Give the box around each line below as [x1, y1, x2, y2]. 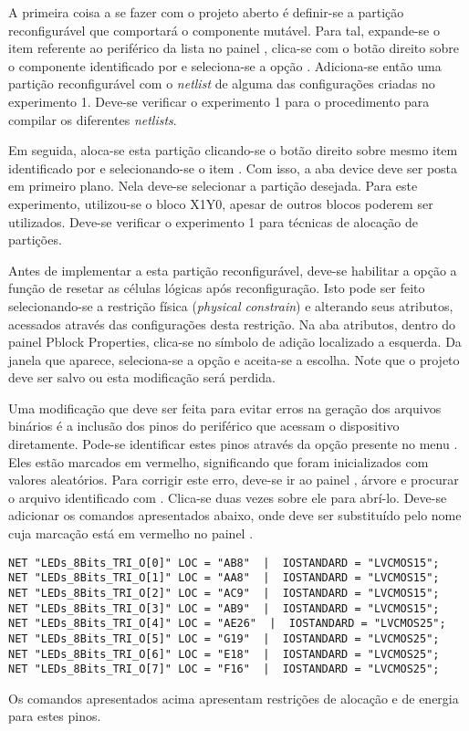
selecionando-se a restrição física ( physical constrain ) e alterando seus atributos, [8, 296, 453, 315]
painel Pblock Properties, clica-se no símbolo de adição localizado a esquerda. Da [8, 332, 462, 351]
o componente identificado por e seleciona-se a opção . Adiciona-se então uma [8, 56, 442, 75]
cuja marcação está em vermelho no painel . [8, 524, 254, 543]
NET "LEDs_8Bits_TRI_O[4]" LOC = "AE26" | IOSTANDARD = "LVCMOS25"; [8, 617, 446, 631]
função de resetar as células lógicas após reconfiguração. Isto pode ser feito [8, 278, 425, 298]
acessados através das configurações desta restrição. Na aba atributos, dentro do [8, 314, 456, 333]
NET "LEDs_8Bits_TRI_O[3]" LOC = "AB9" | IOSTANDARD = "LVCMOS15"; [8, 601, 440, 615]
